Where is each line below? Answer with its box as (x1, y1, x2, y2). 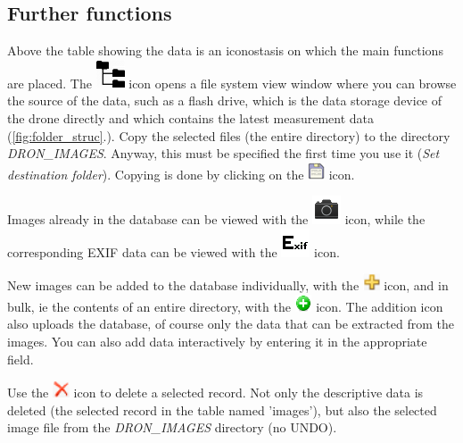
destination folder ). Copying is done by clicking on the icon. (7, 164, 355, 183)
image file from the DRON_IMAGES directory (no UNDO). (7, 418, 337, 437)
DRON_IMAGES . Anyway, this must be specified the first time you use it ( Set (7, 144, 440, 163)
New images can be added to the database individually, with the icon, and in (7, 276, 449, 295)
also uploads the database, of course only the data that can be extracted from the (7, 314, 454, 333)
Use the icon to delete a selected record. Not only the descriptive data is (7, 383, 424, 402)
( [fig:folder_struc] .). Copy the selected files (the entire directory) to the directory (7, 126, 451, 145)
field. (7, 349, 34, 368)
